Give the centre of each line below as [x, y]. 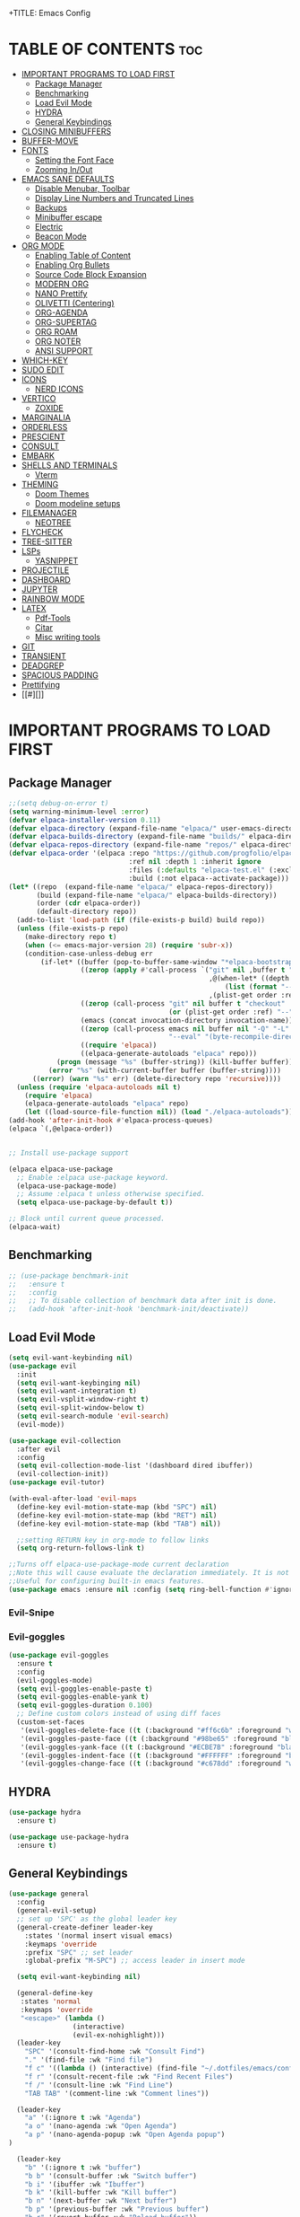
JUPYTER [39, 589]
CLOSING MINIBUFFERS [66, 131]
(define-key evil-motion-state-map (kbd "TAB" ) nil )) [119, 1524]
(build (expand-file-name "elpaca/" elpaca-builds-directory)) [157, 895]
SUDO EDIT [43, 369]
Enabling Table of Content [83, 255]
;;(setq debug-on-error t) [59, 803]
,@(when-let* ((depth [249, 979]
